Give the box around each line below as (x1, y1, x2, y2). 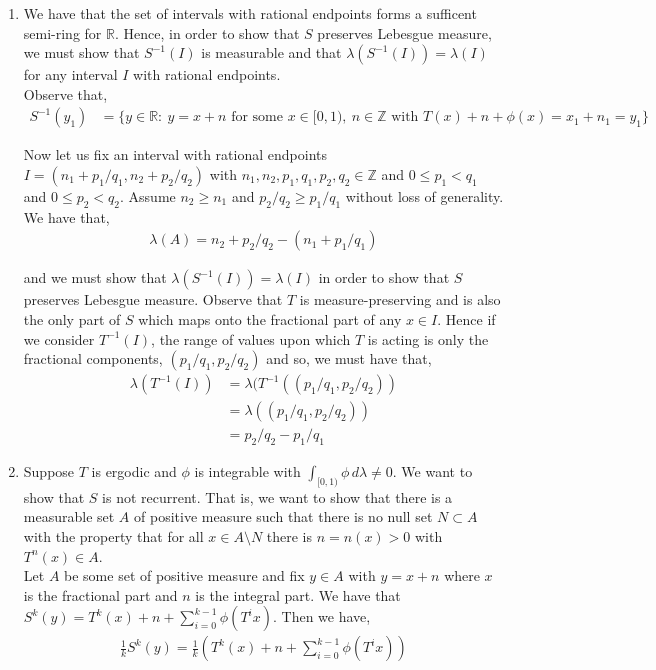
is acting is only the (367, 328, 489, 349)
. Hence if (437, 309, 496, 330)
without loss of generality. (345, 186, 504, 206)
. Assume (120, 186, 176, 206)
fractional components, (23, 348, 163, 369)
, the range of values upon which (151, 328, 351, 349)
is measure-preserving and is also (299, 289, 501, 310)
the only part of (23, 309, 121, 330)
